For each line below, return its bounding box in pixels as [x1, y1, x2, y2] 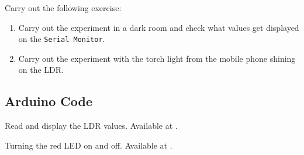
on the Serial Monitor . [18, 33, 105, 45]
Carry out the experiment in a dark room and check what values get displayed [18, 21, 299, 33]
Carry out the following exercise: [5, 2, 122, 13]
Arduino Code [5, 92, 92, 110]
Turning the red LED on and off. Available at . [5, 139, 172, 151]
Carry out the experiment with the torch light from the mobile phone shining [18, 52, 296, 64]
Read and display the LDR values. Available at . [5, 119, 178, 132]
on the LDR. [18, 64, 64, 76]
